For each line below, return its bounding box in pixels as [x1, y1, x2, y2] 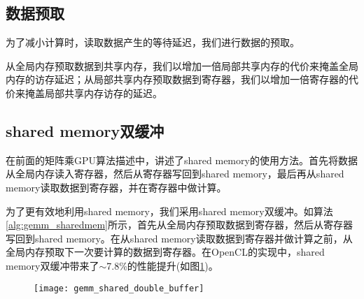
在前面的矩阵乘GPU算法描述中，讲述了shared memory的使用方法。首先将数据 [6, 152, 358, 167]
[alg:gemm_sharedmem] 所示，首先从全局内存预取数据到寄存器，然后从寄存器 [6, 217, 353, 232]
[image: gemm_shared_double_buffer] [34, 283, 204, 293]
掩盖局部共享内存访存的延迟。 [24, 85, 162, 100]
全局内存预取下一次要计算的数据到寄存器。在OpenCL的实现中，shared [6, 245, 325, 259]
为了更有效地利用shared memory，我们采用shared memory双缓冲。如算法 [6, 203, 333, 218]
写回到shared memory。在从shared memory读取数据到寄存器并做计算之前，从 [6, 231, 353, 245]
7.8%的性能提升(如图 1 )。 [106, 258, 218, 272]
